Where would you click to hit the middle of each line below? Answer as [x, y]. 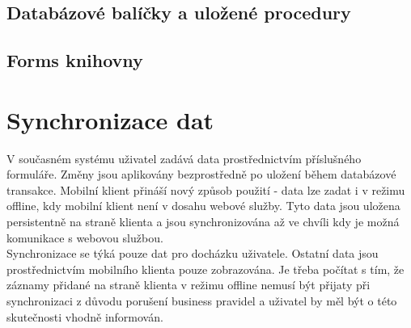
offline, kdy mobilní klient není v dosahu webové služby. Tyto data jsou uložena [203, 206]
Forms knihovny [75, 60]
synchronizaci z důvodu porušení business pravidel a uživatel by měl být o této [202, 301]
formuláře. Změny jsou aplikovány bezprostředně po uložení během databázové [201, 174]
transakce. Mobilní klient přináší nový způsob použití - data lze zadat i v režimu [206, 189]
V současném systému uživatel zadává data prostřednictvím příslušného [184, 158]
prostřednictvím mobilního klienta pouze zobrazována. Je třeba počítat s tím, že [205, 269]
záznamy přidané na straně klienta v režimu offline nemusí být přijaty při [189, 285]
